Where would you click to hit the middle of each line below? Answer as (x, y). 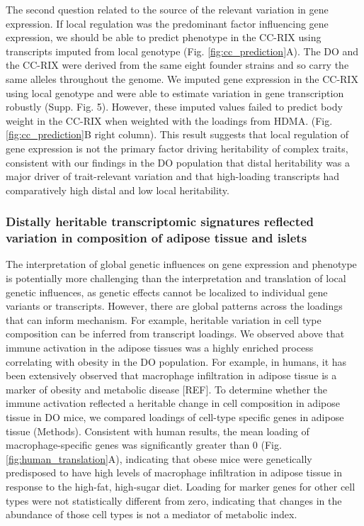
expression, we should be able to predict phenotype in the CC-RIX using (164, 37)
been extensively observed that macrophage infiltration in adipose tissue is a (171, 375)
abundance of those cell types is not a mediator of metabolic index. (152, 514)
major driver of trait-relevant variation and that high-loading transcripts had (173, 176)
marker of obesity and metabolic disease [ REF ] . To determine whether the (167, 389)
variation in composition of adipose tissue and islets (157, 238)
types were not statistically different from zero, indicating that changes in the (174, 500)
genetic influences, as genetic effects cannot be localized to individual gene (167, 292)
